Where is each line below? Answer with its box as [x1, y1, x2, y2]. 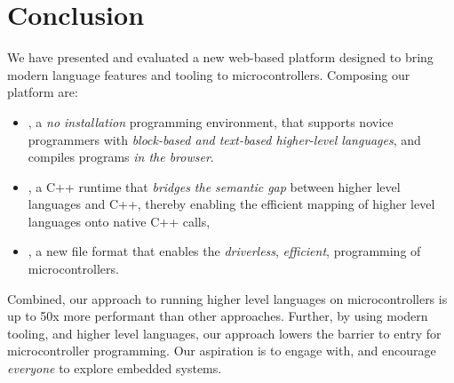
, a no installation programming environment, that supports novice [28, 112, 394, 131]
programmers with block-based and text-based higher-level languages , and [28, 130, 421, 148]
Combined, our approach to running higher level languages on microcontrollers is [7, 289, 448, 307]
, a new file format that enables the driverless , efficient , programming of [28, 242, 421, 260]
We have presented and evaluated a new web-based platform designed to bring [7, 48, 434, 67]
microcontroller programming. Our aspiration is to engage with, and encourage [7, 341, 436, 360]
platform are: [7, 83, 78, 101]
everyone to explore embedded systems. [7, 359, 222, 378]
